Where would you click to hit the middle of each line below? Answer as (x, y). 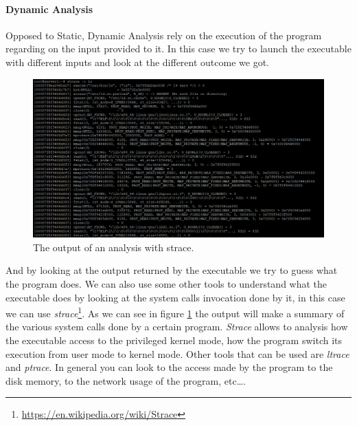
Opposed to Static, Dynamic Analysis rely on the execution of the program (164, 35)
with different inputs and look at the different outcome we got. (137, 62)
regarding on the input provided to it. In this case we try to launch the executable (178, 49)
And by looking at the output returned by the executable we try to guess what (172, 270)
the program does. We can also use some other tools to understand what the (166, 283)
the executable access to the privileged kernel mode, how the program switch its (174, 340)
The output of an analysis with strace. (114, 247)
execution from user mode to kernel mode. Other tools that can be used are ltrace (177, 353)
